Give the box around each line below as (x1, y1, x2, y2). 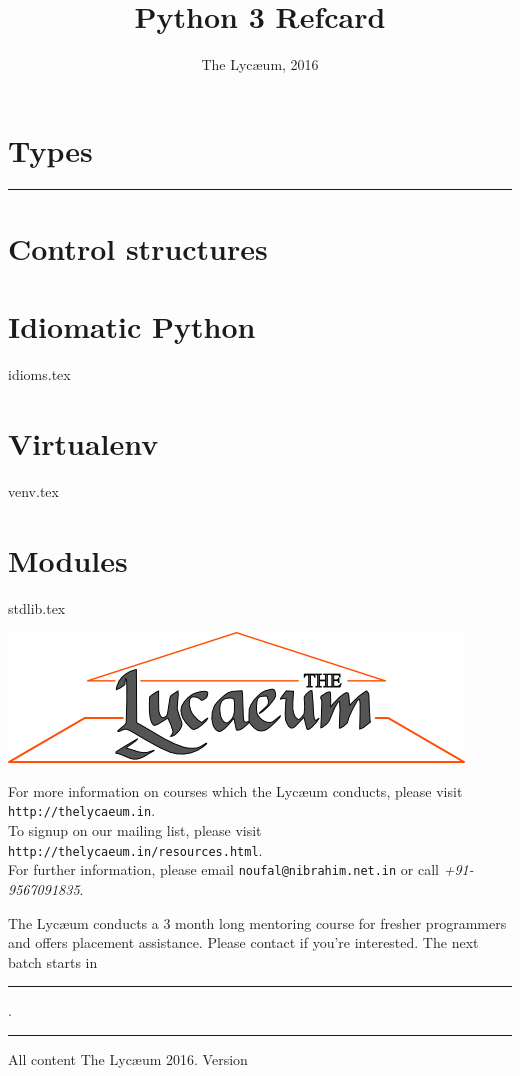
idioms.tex (8, 364, 71, 385)
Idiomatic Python (8, 306, 256, 347)
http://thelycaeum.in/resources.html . (8, 839, 263, 860)
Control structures (8, 227, 268, 268)
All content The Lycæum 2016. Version (8, 1048, 248, 1069)
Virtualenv (8, 422, 159, 463)
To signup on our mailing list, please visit (8, 820, 262, 841)
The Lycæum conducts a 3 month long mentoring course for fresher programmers (8, 912, 507, 933)
